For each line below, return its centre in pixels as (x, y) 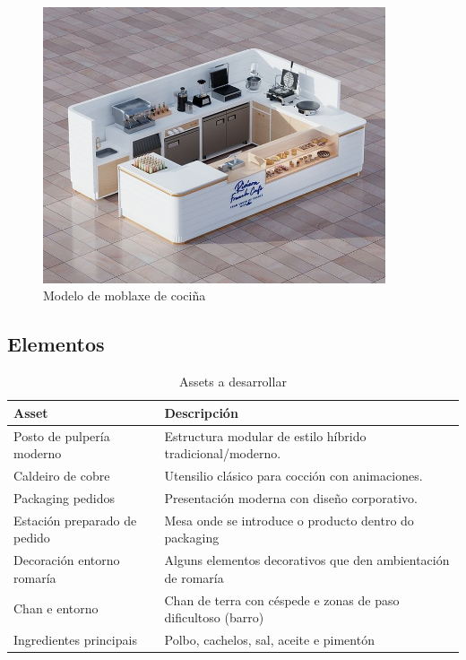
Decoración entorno (67, 560)
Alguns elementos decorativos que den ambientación (307, 560)
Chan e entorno (56, 608)
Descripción (201, 412)
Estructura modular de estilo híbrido (265, 435)
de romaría (194, 577)
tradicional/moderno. (223, 453)
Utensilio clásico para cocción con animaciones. (293, 476)
